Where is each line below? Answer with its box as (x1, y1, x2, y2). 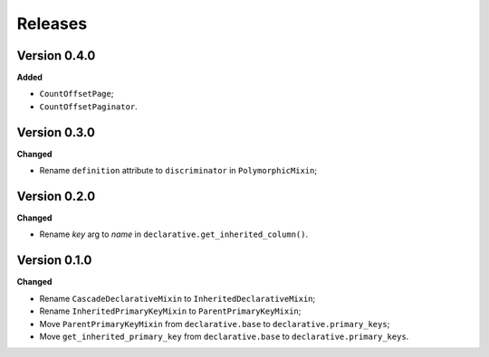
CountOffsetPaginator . (39, 100, 138, 112)
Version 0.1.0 (16, 253, 92, 268)
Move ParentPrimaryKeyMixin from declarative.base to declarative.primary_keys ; (39, 318, 390, 329)
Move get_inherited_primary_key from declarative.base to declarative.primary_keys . (39, 331, 409, 342)
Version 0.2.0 (16, 188, 96, 203)
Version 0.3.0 (16, 125, 95, 140)
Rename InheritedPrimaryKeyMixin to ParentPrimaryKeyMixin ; (39, 305, 302, 316)
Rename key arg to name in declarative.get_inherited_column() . (39, 229, 309, 240)
